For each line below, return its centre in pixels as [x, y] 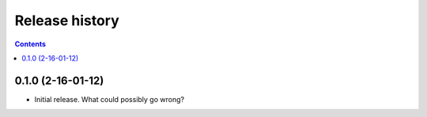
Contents [30, 44]
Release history [67, 20]
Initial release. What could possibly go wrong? [110, 99]
